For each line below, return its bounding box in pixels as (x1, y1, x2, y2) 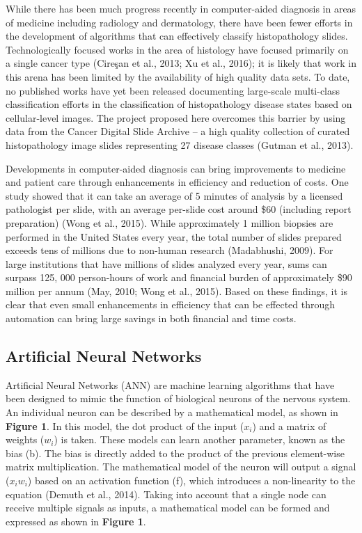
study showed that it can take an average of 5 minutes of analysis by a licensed (6, 188, 343, 202)
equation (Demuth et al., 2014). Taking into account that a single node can (6, 486, 326, 501)
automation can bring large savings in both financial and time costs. (6, 311, 297, 326)
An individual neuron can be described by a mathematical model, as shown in (6, 405, 338, 420)
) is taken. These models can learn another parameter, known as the (54, 432, 345, 447)
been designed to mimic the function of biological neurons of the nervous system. (6, 391, 351, 406)
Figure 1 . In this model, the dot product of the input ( (6, 418, 244, 433)
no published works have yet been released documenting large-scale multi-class (6, 83, 340, 97)
